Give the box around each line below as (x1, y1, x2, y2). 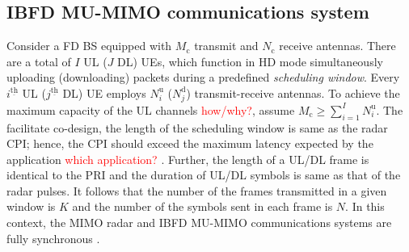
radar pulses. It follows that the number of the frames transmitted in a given (6, 182, 387, 199)
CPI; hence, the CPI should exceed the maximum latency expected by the (6, 135, 373, 152)
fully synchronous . (6, 229, 100, 246)
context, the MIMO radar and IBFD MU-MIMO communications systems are (6, 214, 392, 231)
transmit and (194, 37, 259, 54)
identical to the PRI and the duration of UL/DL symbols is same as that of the (6, 166, 401, 183)
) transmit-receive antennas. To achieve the (186, 84, 400, 101)
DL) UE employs (62, 84, 146, 101)
